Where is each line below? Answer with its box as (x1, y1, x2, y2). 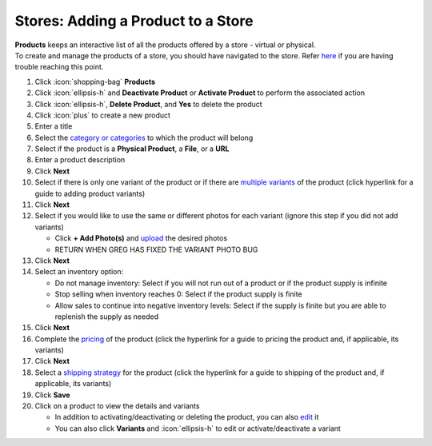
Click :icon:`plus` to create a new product (34, 110, 171, 120)
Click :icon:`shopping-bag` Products (34, 77, 156, 86)
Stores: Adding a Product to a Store (14, 12, 254, 30)
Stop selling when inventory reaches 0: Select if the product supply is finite (54, 289, 303, 299)
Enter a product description (34, 155, 126, 165)
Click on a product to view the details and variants (34, 401, 200, 411)
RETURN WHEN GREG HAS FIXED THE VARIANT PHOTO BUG (54, 245, 258, 254)
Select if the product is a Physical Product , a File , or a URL (34, 144, 230, 153)
